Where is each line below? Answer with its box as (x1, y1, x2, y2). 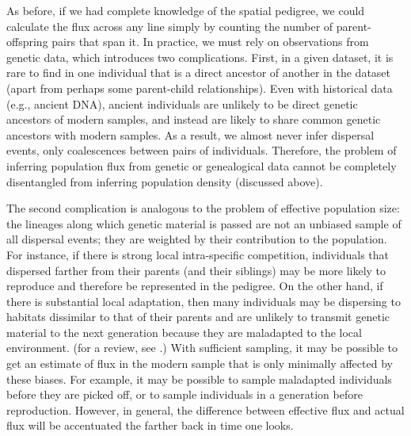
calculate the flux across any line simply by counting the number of (6, 17, 333, 34)
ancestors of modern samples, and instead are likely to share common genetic (6, 111, 381, 128)
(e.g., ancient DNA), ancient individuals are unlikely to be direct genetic (6, 95, 358, 112)
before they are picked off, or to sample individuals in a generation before (6, 386, 363, 403)
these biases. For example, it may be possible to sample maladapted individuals (6, 370, 392, 387)
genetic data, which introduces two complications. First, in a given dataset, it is (6, 48, 394, 65)
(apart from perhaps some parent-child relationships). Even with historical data (6, 79, 393, 96)
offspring (6, 33, 48, 50)
